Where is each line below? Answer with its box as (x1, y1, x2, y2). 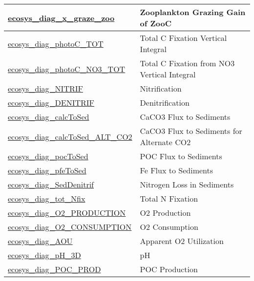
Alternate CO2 (140, 136, 191, 148)
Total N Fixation (140, 193, 198, 204)
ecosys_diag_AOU (8, 235, 73, 246)
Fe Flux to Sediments (140, 165, 213, 176)
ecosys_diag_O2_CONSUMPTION (8, 221, 132, 232)
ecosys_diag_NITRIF (8, 83, 83, 94)
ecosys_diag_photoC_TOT (8, 37, 104, 49)
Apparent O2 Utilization (140, 235, 224, 246)
